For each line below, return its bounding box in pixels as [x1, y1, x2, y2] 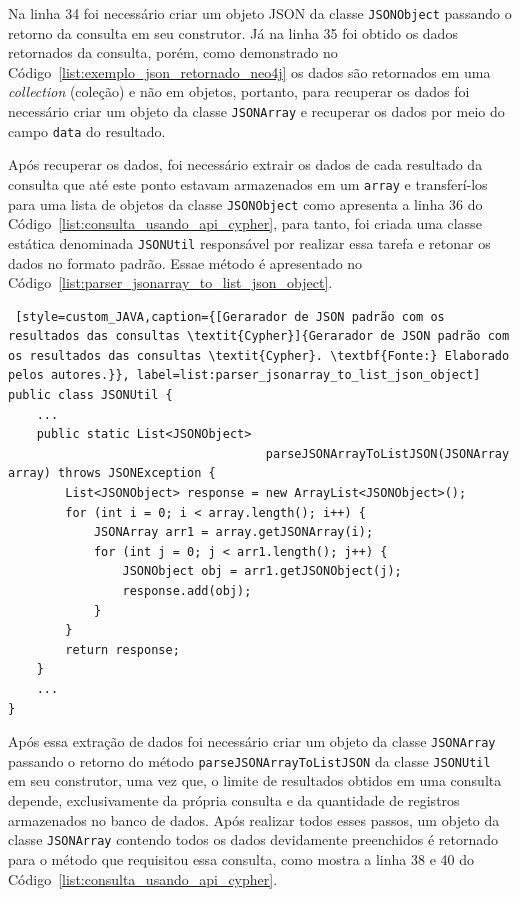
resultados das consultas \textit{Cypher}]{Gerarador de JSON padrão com [8, 329, 510, 344]
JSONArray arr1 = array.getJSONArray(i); [93, 525, 374, 540]
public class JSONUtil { [8, 388, 173, 403]
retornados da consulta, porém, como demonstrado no [8, 42, 338, 63]
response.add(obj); [122, 584, 252, 598]
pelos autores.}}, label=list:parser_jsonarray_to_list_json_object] [8, 368, 481, 383]
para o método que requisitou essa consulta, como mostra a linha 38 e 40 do [8, 848, 474, 869]
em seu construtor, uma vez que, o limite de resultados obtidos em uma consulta [8, 770, 502, 791]
